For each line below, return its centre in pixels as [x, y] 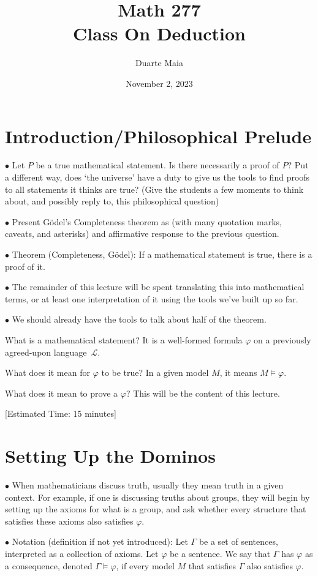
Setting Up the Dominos [110, 456]
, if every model [145, 565]
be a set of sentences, [238, 541]
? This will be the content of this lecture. [203, 393]
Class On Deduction [159, 33]
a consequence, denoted [49, 565]
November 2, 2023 [159, 83]
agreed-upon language [46, 352]
